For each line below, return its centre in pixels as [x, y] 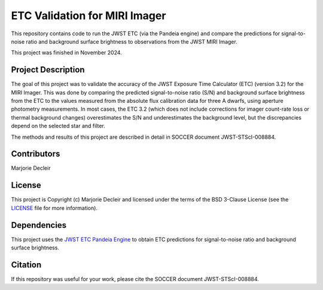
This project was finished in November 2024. [66, 53]
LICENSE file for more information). [54, 208]
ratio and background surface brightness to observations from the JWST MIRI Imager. [132, 41]
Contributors [36, 154]
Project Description [48, 70]
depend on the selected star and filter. [58, 126]
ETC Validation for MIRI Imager [89, 16]
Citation [26, 265]
